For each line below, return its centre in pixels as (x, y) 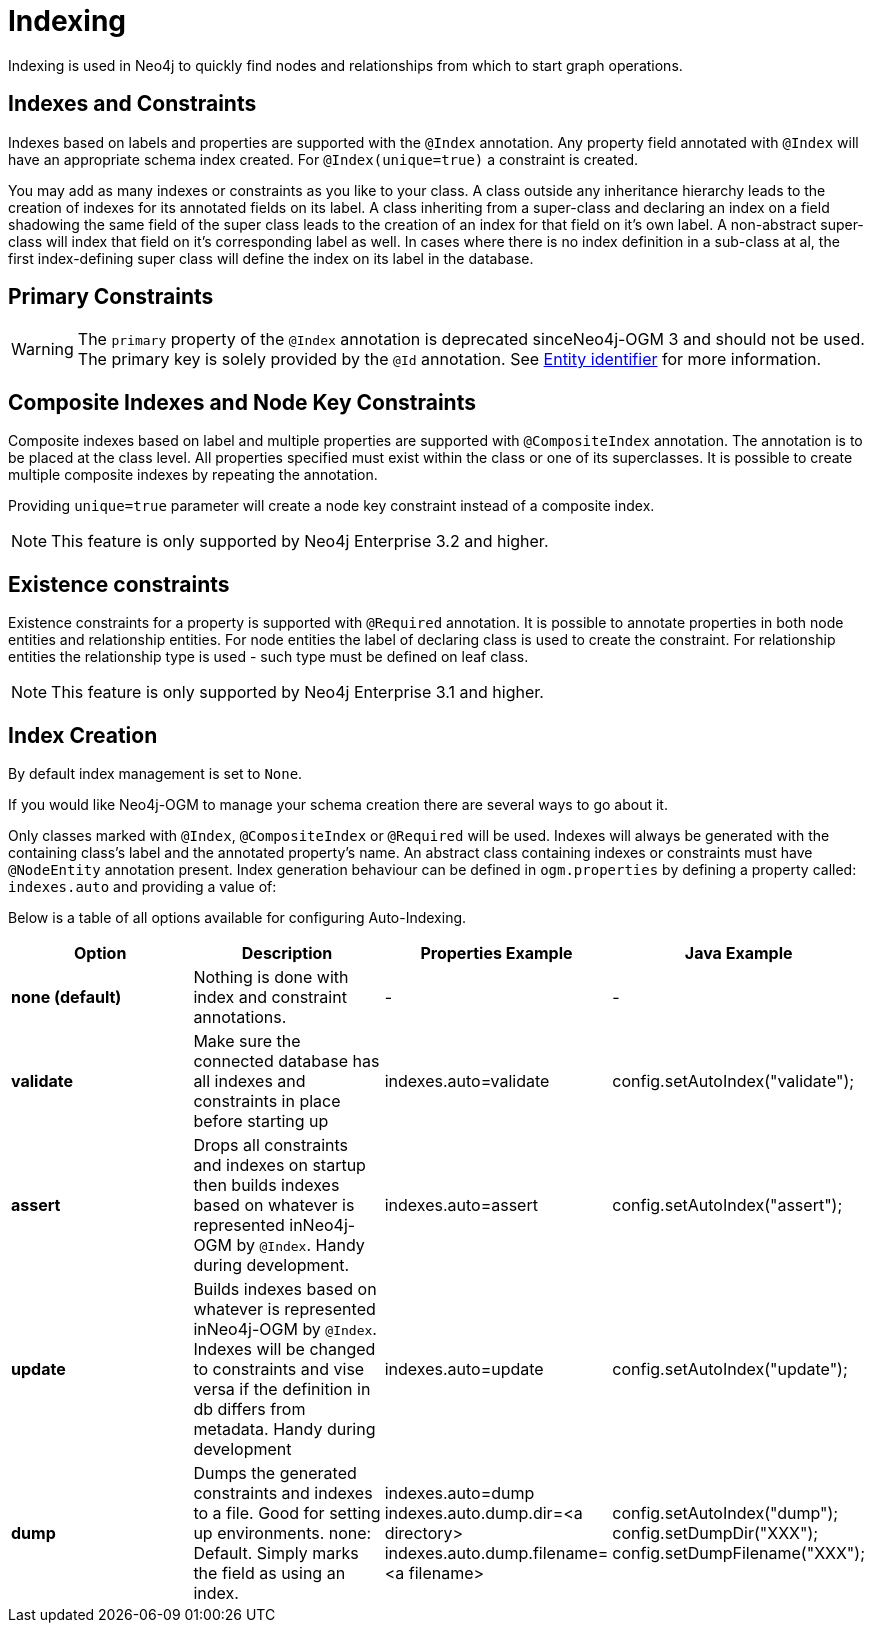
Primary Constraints (111, 297)
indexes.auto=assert (461, 1204)
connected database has (286, 1060)
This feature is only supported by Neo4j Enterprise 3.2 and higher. (300, 541)
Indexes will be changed (284, 1348)
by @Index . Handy (300, 1244)
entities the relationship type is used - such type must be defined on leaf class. (268, 657)
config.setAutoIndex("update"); (730, 1368)
